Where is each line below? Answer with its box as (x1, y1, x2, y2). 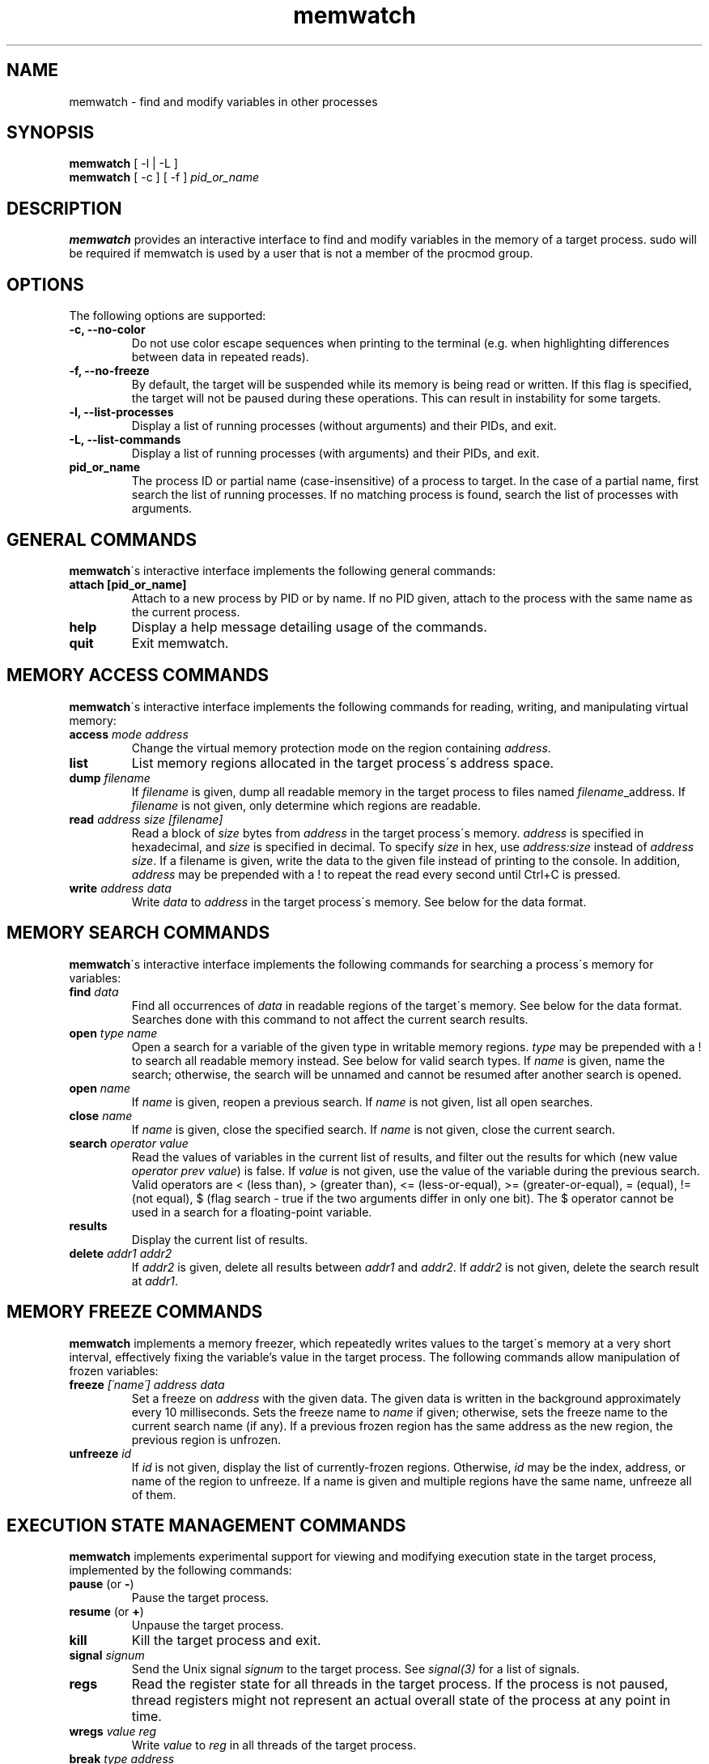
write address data (69, 880, 172, 895)
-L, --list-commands (69, 432, 181, 447)
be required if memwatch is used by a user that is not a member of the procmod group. (69, 246, 533, 261)
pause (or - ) (69, 1577, 134, 1591)
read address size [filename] (69, 812, 223, 826)
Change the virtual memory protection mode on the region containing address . (131, 740, 551, 755)
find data (69, 984, 119, 999)
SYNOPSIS (6, 122, 95, 143)
